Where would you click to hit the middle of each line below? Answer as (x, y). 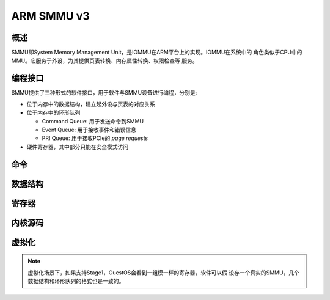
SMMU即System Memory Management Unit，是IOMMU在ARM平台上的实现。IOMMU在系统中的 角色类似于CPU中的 (157, 53)
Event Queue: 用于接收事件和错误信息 (89, 130)
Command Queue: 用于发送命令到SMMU (93, 121)
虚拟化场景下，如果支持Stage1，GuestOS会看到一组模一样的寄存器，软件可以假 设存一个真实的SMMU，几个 (163, 273)
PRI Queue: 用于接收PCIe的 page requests (95, 138)
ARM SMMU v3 (50, 16)
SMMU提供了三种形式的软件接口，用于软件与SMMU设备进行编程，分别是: (104, 93)
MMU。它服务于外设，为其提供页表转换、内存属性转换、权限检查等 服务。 (105, 60)
